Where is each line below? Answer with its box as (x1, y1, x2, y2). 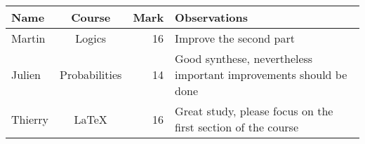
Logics (75, 30, 107, 46)
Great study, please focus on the (175, 103, 333, 119)
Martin (11, 30, 46, 46)
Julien (11, 66, 41, 82)
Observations (175, 9, 248, 25)
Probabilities (60, 66, 122, 82)
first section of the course (175, 119, 298, 135)
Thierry (11, 110, 48, 127)
